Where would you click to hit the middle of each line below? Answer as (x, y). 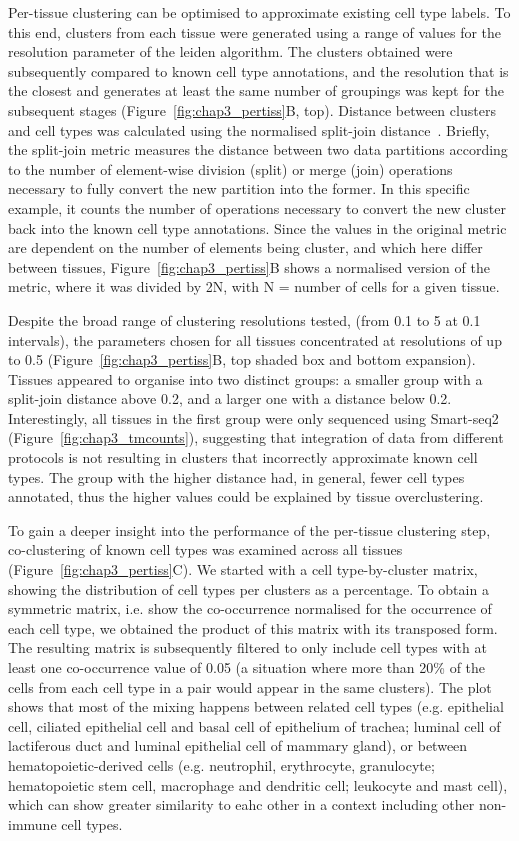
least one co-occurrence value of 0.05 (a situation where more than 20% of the (247, 667)
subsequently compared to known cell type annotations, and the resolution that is (258, 70)
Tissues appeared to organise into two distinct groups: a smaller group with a (245, 378)
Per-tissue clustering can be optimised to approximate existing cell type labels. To (259, 12)
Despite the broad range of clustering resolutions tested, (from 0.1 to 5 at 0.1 (244, 319)
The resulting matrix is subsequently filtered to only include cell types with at (247, 647)
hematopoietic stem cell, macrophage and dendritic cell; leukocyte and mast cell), (258, 784)
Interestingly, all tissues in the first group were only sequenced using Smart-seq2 (253, 417)
